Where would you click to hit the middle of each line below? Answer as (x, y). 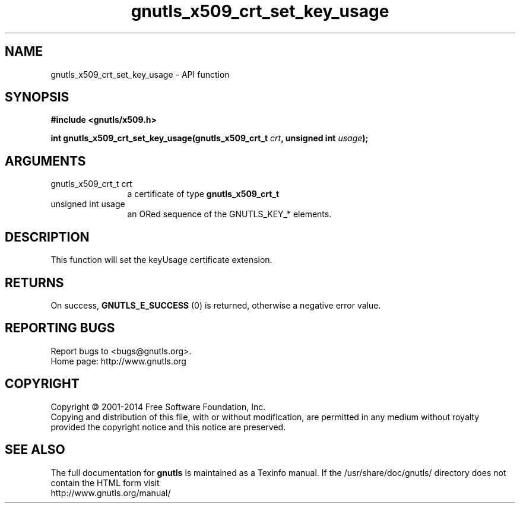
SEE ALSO (35, 450)
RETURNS (34, 282)
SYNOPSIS (37, 97)
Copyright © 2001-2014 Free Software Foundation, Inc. (158, 407)
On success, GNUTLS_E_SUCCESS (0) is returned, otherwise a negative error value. (216, 305)
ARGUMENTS (45, 161)
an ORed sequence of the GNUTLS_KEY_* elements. (229, 214)
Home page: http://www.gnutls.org (118, 361)
